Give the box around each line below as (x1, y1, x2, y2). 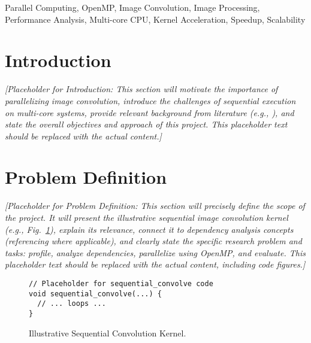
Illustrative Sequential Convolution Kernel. (29, 326, 186, 339)
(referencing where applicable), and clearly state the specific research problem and (5, 235, 302, 247)
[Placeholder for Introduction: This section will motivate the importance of (5, 83, 278, 95)
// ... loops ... (37, 299, 106, 308)
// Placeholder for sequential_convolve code (29, 279, 213, 288)
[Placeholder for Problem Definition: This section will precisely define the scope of (5, 199, 305, 212)
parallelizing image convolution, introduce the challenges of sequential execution (5, 94, 296, 107)
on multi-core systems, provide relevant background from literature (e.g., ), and (5, 106, 294, 119)
